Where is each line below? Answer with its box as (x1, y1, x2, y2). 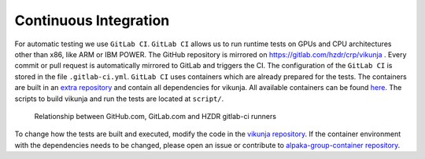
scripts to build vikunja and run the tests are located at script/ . (14, 94, 224, 103)
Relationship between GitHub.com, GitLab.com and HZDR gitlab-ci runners (34, 111, 277, 121)
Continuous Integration (14, 12, 170, 29)
